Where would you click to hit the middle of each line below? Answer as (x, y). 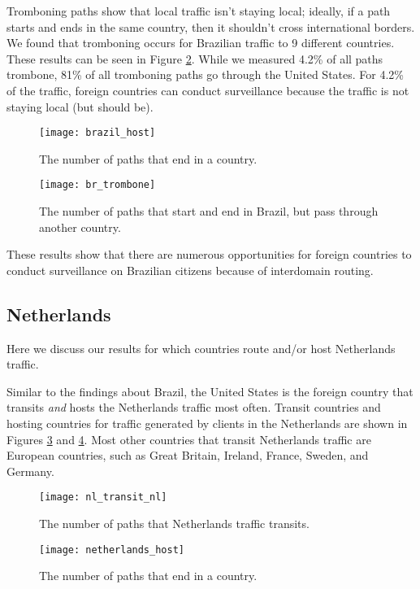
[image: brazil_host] (97, 133)
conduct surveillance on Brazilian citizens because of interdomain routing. (190, 270)
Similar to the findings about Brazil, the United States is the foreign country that (210, 391)
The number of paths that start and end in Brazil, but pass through (209, 211)
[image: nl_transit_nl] (103, 497)
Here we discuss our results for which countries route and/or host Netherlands (201, 348)
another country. (80, 227)
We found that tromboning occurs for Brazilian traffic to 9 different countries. (201, 43)
